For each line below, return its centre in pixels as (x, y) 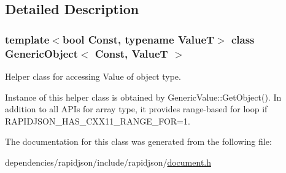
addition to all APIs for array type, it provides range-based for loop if (136, 109)
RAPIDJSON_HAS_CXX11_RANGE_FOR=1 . (98, 121)
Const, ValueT (131, 53)
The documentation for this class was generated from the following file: (138, 141)
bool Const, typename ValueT (138, 39)
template (27, 39)
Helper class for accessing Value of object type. (93, 76)
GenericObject (41, 53)
